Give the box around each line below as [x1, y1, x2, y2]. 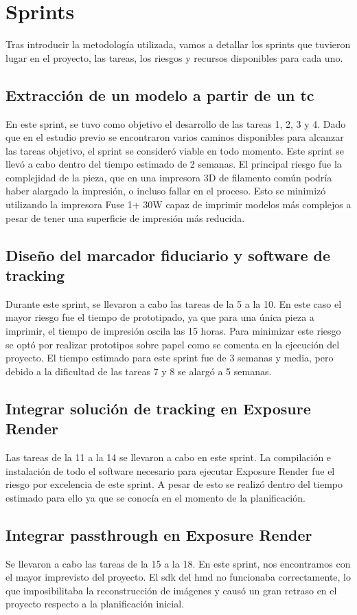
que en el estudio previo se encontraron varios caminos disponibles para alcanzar [5, 130, 344, 144]
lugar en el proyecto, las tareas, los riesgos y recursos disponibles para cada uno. [5, 50, 343, 65]
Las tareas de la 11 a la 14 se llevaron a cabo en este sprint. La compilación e [5, 450, 332, 465]
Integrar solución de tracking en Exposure [5, 397, 311, 418]
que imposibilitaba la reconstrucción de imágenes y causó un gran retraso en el [5, 583, 337, 597]
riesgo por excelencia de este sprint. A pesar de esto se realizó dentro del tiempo [5, 477, 343, 491]
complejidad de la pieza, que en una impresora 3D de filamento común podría [5, 170, 332, 184]
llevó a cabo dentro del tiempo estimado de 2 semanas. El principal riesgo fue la [5, 157, 342, 171]
